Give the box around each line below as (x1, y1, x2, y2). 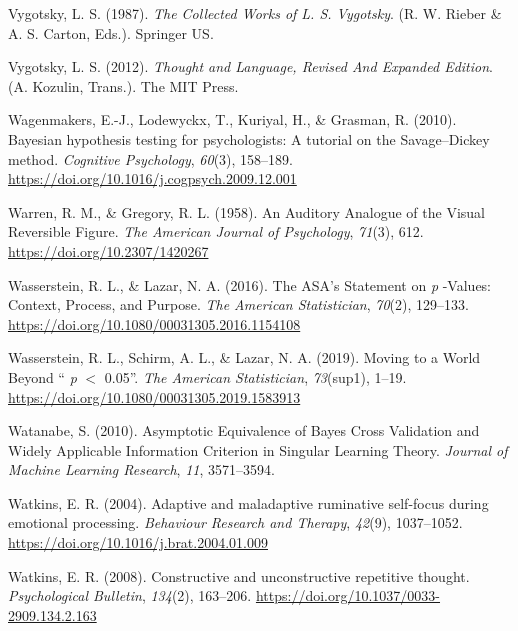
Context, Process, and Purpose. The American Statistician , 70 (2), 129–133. (8, 294, 469, 315)
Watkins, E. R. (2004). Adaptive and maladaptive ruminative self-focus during (8, 492, 489, 513)
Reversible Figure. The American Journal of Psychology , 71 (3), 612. (8, 221, 424, 242)
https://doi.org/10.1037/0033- (255, 585, 441, 606)
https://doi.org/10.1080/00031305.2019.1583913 (8, 386, 301, 407)
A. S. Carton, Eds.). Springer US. (8, 22, 214, 43)
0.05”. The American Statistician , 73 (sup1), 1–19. (104, 366, 407, 387)
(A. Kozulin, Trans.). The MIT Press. (8, 75, 239, 96)
